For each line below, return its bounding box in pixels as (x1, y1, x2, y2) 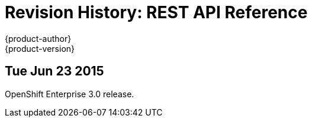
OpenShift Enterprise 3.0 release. (5, 88, 134, 99)
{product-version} (5, 43, 75, 54)
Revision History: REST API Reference (5, 2, 308, 22)
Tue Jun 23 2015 (5, 64, 104, 79)
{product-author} (5, 33, 72, 44)
